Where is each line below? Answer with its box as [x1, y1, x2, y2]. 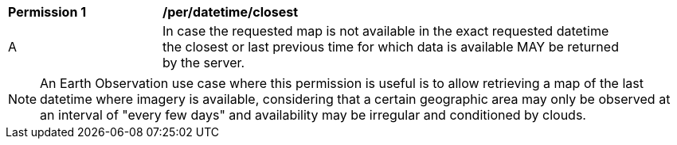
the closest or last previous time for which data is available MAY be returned [162, 39, 619, 55]
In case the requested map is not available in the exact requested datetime [162, 23, 609, 39]
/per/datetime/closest [162, 4, 299, 20]
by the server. [162, 55, 245, 71]
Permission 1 [8, 4, 87, 20]
